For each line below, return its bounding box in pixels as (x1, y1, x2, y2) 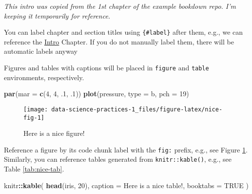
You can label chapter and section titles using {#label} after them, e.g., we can (4, 27, 243, 37)
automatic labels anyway (4, 46, 78, 56)
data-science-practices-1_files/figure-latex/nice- (51, 106, 223, 113)
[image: (23, 106, 48, 113)
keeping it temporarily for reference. (4, 10, 111, 21)
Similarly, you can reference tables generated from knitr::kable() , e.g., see (4, 154, 232, 164)
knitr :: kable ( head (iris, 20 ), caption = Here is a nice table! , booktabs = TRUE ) (4, 180, 249, 190)
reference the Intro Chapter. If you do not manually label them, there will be (4, 36, 234, 46)
